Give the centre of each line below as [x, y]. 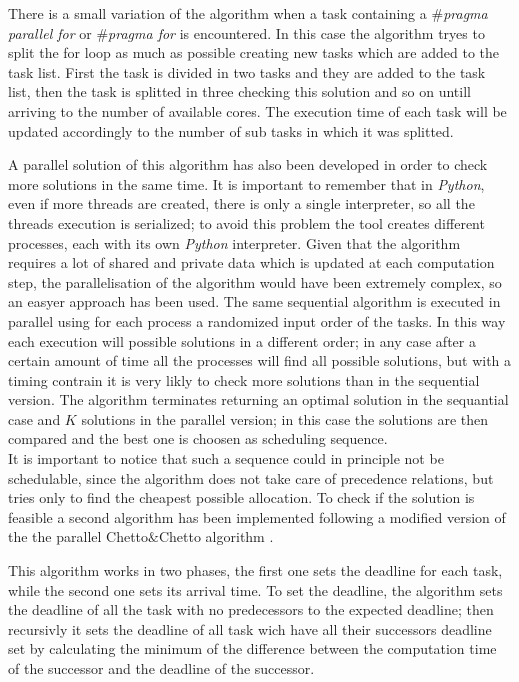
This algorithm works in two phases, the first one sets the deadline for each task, [255, 570]
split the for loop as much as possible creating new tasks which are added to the [254, 52]
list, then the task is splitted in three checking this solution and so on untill [239, 91]
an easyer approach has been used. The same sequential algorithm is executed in [254, 301]
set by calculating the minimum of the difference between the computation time [252, 648]
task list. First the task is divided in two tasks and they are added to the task [247, 71]
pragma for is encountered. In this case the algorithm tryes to [296, 32]
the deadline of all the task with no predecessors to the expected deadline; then [251, 609]
